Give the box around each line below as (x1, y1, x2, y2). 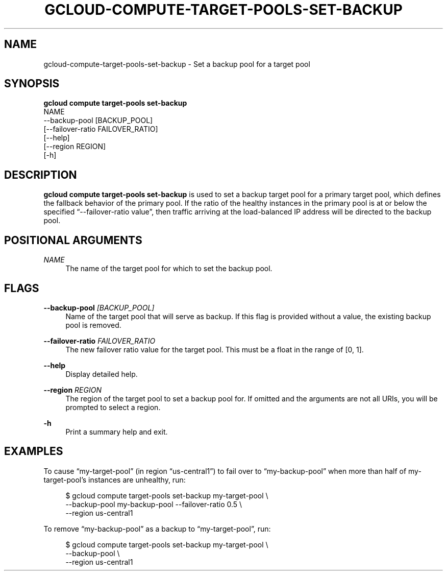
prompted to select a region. (65, 402, 161, 412)
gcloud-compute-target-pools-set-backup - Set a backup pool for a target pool (43, 59, 310, 68)
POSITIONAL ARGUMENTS (4, 233, 142, 247)
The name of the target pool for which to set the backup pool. (65, 264, 272, 273)
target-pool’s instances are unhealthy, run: (43, 475, 186, 484)
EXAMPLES (4, 445, 63, 458)
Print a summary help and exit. (65, 427, 168, 436)
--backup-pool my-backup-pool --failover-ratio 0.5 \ (65, 499, 242, 509)
